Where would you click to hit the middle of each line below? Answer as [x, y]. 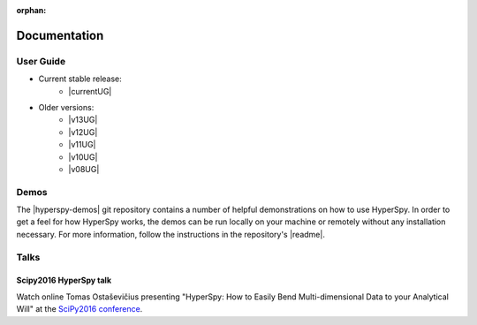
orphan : [31, 10]
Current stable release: [80, 79]
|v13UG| [83, 120]
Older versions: [66, 107]
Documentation [60, 35]
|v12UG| [83, 132]
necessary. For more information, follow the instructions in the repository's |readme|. [171, 234]
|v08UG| [84, 169]
